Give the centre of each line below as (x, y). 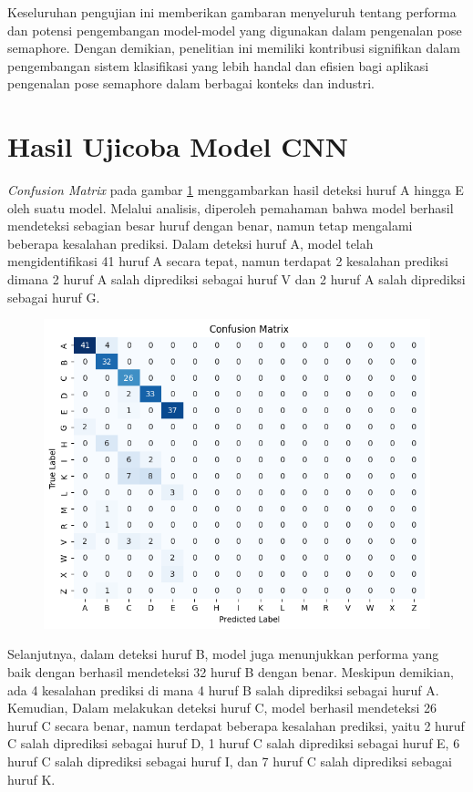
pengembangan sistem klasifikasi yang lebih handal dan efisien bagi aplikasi (218, 65)
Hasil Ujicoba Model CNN (178, 146)
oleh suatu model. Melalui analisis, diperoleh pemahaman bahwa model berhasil (231, 207)
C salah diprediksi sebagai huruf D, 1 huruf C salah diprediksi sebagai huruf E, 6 (234, 743)
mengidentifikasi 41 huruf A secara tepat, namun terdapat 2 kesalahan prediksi (228, 261)
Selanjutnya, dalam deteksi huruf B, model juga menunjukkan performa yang (223, 654)
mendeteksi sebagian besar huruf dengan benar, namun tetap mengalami (210, 226)
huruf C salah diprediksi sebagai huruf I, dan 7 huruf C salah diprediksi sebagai (230, 761)
